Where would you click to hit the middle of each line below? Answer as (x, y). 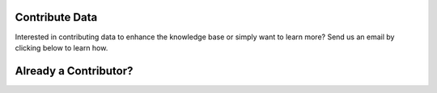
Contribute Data (56, 17)
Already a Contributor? (74, 71)
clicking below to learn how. (62, 47)
